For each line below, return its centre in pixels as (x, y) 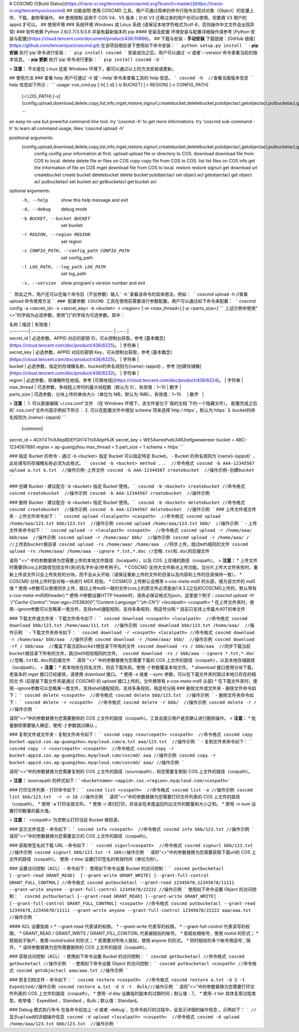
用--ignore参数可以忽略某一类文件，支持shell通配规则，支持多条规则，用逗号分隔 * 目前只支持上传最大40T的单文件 (127, 609)
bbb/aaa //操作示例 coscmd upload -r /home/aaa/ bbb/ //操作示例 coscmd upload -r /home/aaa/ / (129, 537)
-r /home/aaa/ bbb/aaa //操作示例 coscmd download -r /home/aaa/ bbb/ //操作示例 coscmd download (132, 639)
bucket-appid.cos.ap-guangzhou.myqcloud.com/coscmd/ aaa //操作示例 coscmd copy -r (113, 755)
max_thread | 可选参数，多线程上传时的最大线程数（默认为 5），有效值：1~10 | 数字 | (95, 387)
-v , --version (39, 283)
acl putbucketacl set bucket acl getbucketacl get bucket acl (95, 182)
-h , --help (35, 200)
